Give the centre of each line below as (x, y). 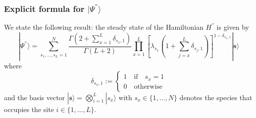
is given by (233, 27)
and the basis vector (35, 97)
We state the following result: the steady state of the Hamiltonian (104, 27)
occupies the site (29, 109)
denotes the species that (216, 97)
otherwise (148, 87)
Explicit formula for (44, 8)
